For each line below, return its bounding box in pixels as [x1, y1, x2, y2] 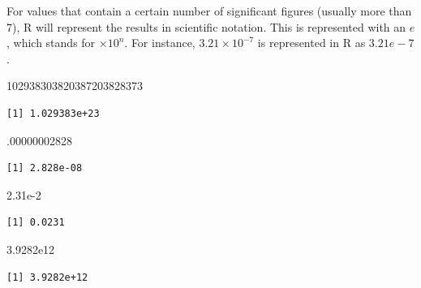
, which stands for [6, 34, 96, 51]
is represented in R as [257, 34, 366, 51]
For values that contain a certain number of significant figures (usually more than [6, 2, 412, 19]
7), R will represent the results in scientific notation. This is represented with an [6, 18, 406, 35]
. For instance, [124, 34, 195, 51]
